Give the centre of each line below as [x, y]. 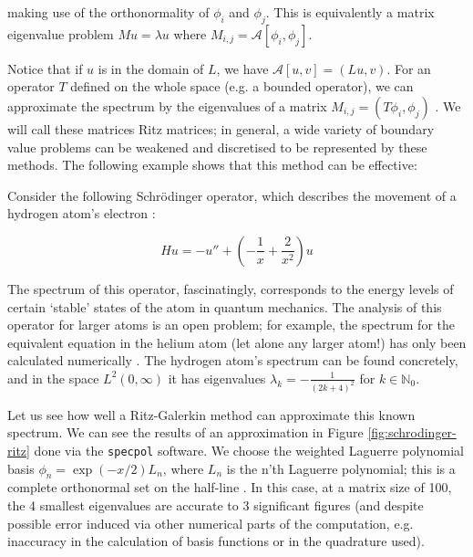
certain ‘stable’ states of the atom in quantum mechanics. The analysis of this [225, 306]
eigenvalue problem [61, 33]
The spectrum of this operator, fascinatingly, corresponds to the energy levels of [231, 288]
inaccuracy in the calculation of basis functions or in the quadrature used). [216, 541]
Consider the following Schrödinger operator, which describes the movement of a [232, 195]
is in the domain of [151, 68]
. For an [409, 68]
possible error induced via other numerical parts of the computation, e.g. [211, 523]
